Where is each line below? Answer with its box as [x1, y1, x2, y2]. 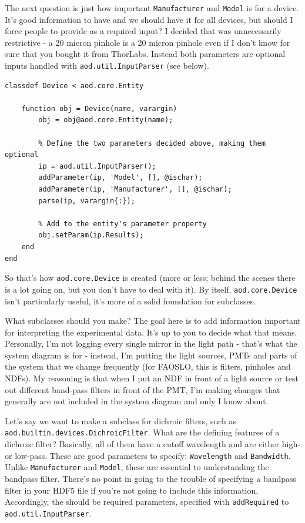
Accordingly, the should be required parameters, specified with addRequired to [5, 495, 289, 508]
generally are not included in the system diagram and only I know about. [5, 395, 269, 407]
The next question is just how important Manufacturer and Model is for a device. [5, 2, 299, 14]
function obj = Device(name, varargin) [21, 104, 177, 113]
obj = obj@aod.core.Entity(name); [38, 116, 173, 125]
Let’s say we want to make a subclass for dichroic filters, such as [5, 414, 237, 427]
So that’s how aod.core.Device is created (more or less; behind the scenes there [5, 271, 296, 284]
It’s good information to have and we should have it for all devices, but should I [5, 13, 293, 25]
